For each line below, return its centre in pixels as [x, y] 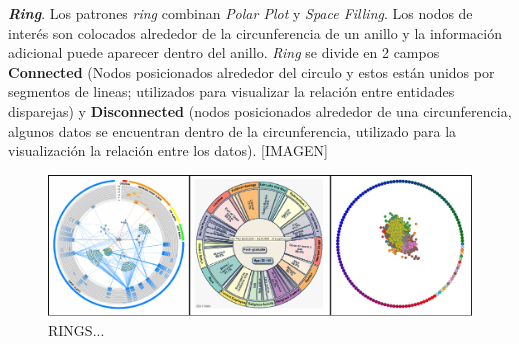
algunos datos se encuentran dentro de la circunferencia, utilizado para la [232, 130]
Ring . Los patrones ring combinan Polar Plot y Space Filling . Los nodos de [240, 13]
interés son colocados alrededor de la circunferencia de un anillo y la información [255, 32]
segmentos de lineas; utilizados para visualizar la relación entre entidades [231, 91]
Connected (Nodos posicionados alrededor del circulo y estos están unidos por [251, 71]
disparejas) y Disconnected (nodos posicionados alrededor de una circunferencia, [260, 110]
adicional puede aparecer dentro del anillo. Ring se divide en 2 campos [224, 52]
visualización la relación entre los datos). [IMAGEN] [168, 150]
